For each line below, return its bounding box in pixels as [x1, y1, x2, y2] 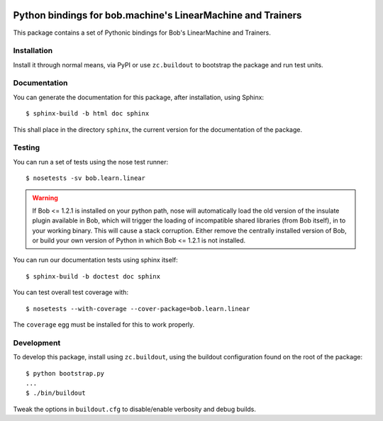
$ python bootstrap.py [26, 369, 105, 377]
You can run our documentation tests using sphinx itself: [13, 256, 178, 264]
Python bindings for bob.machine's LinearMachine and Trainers [13, 9, 302, 21]
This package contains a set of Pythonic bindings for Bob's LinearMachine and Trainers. [13, 28, 271, 37]
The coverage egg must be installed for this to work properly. [13, 320, 195, 329]
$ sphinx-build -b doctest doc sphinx [26, 272, 161, 280]
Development [13, 337, 61, 347]
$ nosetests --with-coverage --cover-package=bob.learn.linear [26, 305, 250, 313]
